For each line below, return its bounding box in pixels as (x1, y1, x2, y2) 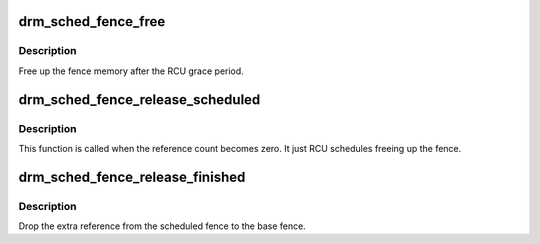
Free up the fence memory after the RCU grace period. (18, 65, 244, 77)
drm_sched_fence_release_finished (18, 168, 246, 185)
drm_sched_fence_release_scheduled (18, 91, 261, 108)
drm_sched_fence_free (18, 13, 166, 30)
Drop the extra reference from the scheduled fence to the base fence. (18, 220, 307, 232)
